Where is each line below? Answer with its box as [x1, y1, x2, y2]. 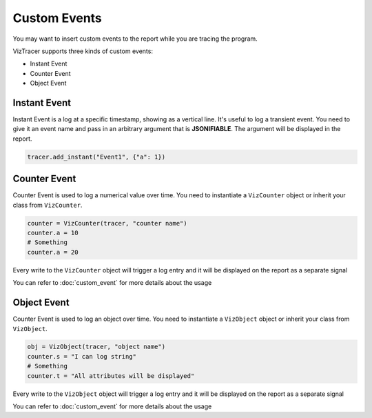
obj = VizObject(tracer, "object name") [27, 343, 165, 351]
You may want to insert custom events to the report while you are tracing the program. [12, 34, 258, 43]
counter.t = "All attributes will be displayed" [27, 372, 195, 379]
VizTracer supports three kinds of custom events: [12, 47, 153, 55]
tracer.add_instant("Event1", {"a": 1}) [27, 152, 165, 161]
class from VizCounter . [12, 201, 83, 209]
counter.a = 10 [27, 229, 79, 237]
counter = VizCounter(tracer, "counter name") [27, 219, 187, 227]
